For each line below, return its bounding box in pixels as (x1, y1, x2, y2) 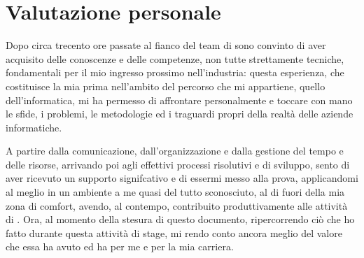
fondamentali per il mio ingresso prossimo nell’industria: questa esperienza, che (6, 65, 344, 80)
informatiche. (6, 120, 62, 134)
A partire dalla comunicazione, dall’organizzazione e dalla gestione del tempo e (6, 143, 344, 158)
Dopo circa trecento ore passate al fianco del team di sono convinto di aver (6, 38, 326, 52)
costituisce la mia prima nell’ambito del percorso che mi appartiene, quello (6, 78, 325, 93)
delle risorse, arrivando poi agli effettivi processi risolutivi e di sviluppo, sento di (6, 157, 350, 171)
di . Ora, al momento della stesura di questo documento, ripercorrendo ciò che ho (6, 212, 355, 227)
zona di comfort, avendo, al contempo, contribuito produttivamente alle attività (6, 198, 348, 213)
